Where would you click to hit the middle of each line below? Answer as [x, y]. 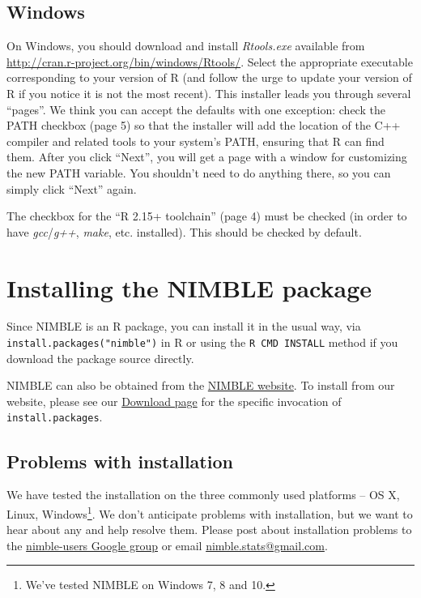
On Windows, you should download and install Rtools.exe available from [186, 46]
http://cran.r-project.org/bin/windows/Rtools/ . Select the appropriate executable [210, 61]
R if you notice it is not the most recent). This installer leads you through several [209, 93]
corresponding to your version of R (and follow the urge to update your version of [209, 77]
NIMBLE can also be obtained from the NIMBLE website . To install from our [201, 385]
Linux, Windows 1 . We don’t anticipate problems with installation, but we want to [210, 512]
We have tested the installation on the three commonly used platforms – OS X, [203, 495]
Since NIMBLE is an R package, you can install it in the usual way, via [184, 326]
